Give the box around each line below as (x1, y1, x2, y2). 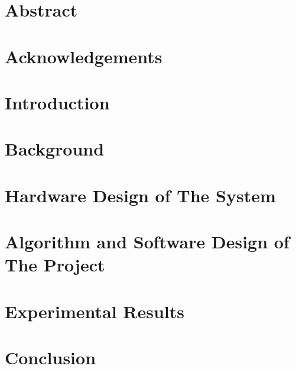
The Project (5, 253, 105, 277)
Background (5, 137, 105, 161)
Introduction (5, 90, 110, 114)
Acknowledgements (5, 44, 162, 68)
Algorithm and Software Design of (5, 229, 290, 254)
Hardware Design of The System (5, 183, 276, 207)
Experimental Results (5, 299, 184, 323)
